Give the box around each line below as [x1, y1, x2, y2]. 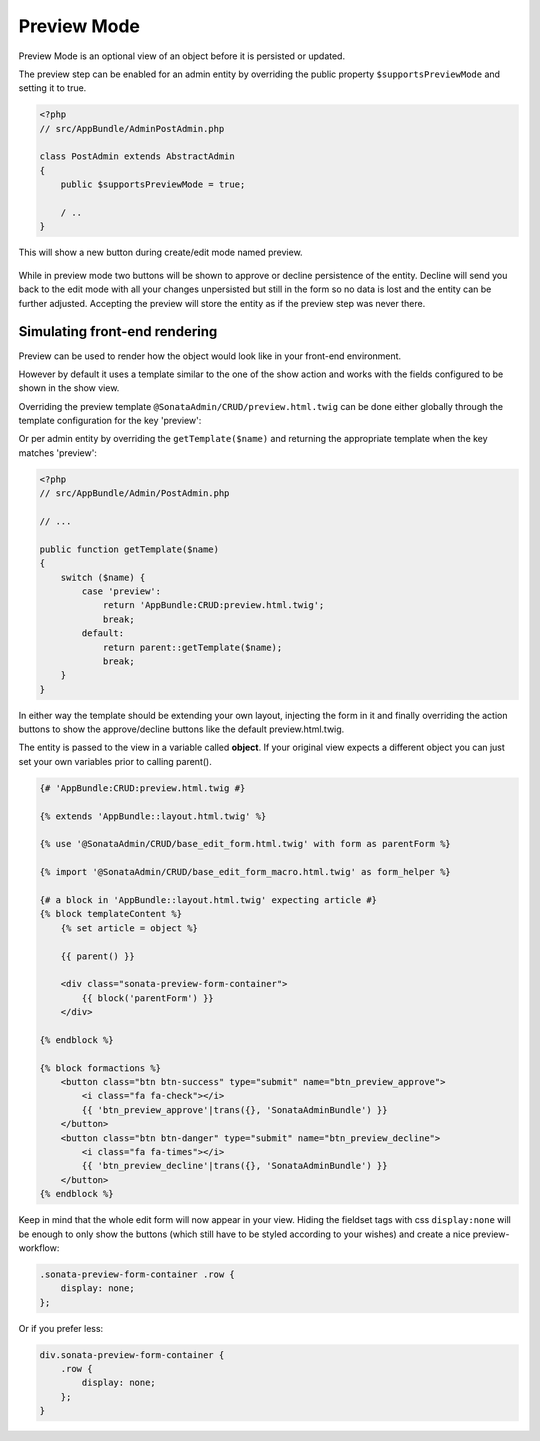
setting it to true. [18, 82, 87, 94]
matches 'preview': [18, 446, 97, 459]
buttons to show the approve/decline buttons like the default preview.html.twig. [18, 723, 345, 735]
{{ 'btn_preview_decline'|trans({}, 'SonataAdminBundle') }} [81, 1160, 388, 1172]
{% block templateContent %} [39, 908, 183, 920]
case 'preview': [81, 585, 162, 597]
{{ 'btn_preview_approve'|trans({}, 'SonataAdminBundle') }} [81, 1104, 388, 1115]
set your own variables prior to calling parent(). [18, 755, 212, 767]
